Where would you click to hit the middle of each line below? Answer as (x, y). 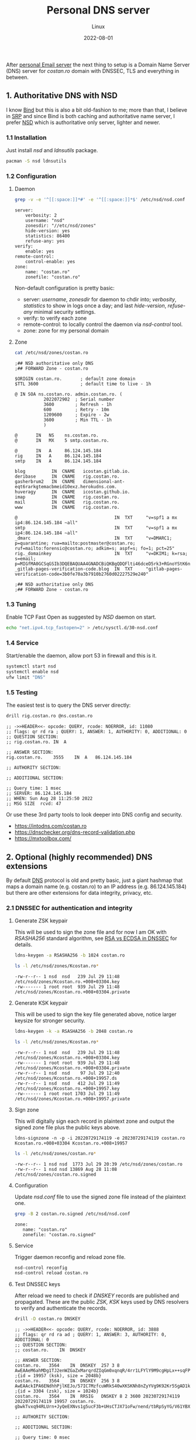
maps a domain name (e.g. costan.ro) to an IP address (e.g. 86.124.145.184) (96, 887)
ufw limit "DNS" (26, 677)
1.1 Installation (26, 137)
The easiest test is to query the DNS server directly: (68, 705)
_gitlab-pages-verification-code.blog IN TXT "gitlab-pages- (98, 569)
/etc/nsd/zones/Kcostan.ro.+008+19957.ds (66, 1078)
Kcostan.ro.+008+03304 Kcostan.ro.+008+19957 (71, 1143)
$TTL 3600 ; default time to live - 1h (83, 384)
